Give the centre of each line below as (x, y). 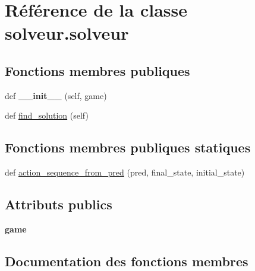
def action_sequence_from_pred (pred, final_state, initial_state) (125, 172)
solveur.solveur (67, 33)
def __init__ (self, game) (56, 95)
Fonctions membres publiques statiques (128, 147)
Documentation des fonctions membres (127, 261)
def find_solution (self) (47, 115)
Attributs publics (59, 204)
